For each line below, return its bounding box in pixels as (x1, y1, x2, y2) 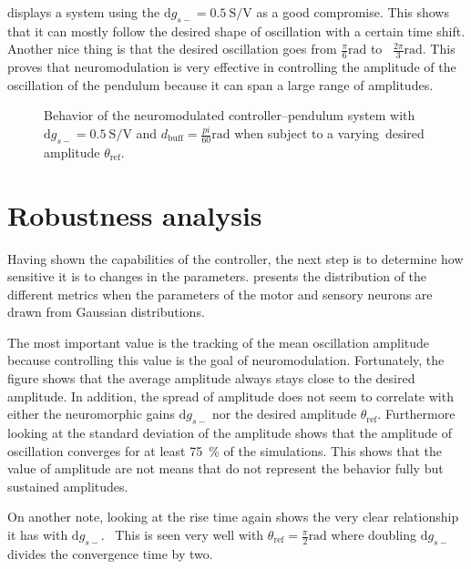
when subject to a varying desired (234, 124, 425, 142)
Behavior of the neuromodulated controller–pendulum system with (44, 106, 415, 125)
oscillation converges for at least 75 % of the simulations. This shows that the (7, 441, 443, 460)
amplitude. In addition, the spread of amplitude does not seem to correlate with (7, 386, 454, 405)
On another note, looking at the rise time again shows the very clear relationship (7, 507, 459, 526)
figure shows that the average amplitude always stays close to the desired (7, 369, 415, 388)
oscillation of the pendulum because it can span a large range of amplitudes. (7, 75, 434, 94)
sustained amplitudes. (7, 476, 128, 495)
